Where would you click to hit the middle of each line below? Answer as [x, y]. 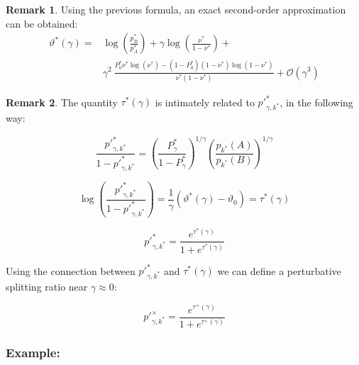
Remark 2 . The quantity [62, 102]
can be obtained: [42, 23]
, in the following [316, 102]
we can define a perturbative [279, 270]
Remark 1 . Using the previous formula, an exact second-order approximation [176, 9]
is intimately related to [205, 102]
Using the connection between [71, 270]
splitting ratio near [47, 286]
